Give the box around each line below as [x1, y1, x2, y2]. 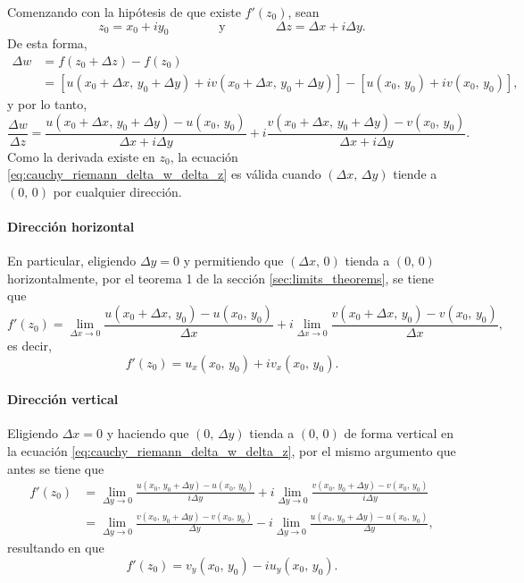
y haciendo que [106, 424, 189, 443]
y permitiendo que [183, 251, 284, 270]
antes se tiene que [7, 459, 104, 477]
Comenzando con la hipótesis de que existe [7, 3, 241, 21]
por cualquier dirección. [53, 182, 182, 200]
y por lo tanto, [7, 95, 87, 114]
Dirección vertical [7, 390, 119, 409]
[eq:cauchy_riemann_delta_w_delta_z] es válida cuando [7, 165, 321, 183]
